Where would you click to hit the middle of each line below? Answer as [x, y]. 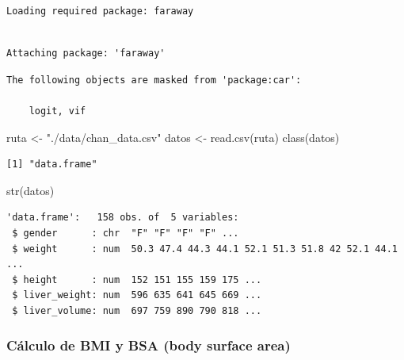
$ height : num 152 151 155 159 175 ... [137, 280]
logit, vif [57, 111]
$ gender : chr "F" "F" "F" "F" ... [126, 233]
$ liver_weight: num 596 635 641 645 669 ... [137, 295]
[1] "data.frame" [52, 165]
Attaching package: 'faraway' [86, 54]
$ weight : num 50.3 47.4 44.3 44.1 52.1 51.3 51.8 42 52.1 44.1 [205, 249]
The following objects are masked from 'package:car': [154, 80]
